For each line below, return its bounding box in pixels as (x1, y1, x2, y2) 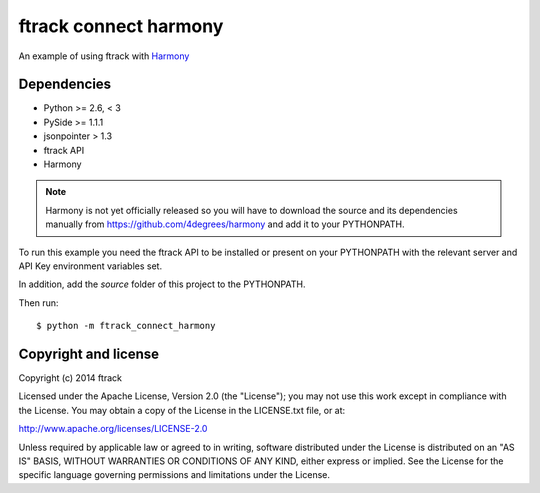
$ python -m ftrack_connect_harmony (36, 320, 216, 332)
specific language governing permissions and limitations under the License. (18, 469, 330, 481)
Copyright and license (18, 345, 160, 362)
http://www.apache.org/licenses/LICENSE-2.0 (18, 423, 208, 435)
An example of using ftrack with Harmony (18, 50, 190, 62)
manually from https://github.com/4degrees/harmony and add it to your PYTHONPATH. (45, 218, 405, 230)
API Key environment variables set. (18, 260, 163, 272)
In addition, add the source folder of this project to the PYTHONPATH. (18, 278, 306, 290)
